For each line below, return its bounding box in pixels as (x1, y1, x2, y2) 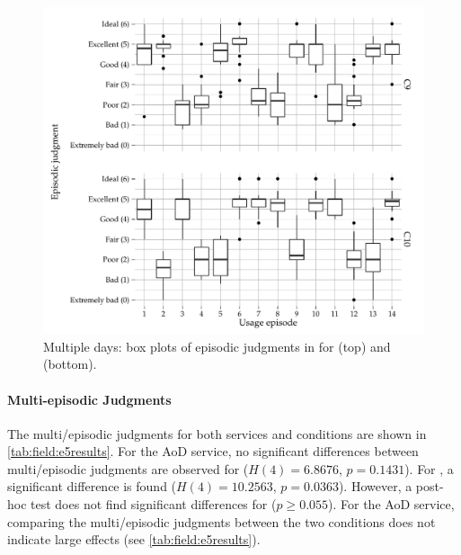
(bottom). (43, 354, 97, 373)
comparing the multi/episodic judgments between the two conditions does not (7, 512, 436, 531)
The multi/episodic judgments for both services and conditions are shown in (7, 424, 427, 443)
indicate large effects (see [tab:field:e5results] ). (7, 530, 261, 549)
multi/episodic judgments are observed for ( (7, 459, 249, 478)
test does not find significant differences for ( (31, 495, 277, 514)
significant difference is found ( (7, 477, 177, 496)
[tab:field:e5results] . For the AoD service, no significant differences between (7, 442, 419, 461)
